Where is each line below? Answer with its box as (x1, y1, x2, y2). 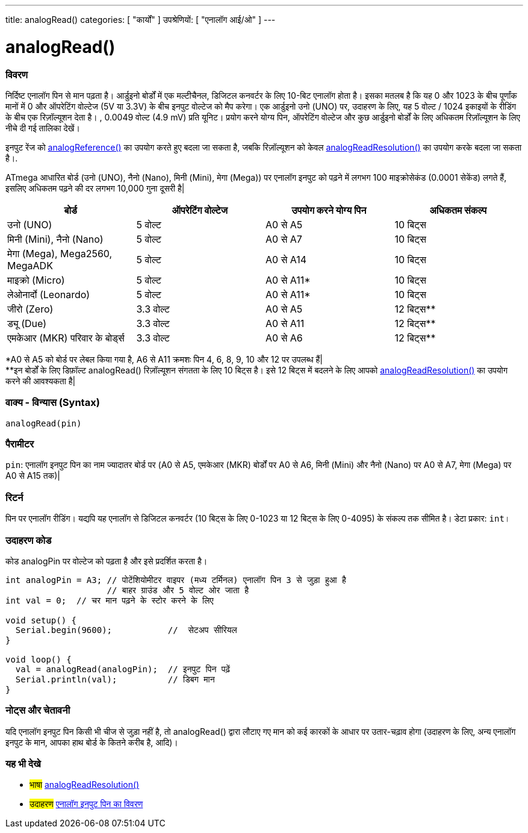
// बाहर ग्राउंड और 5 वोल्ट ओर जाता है (107, 585, 249, 595)
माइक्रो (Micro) (7, 273, 65, 286)
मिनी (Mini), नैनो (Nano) (7, 232, 104, 245)
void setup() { (5, 615, 77, 625)
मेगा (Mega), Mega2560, (7, 247, 113, 260)
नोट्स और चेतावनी (5, 704, 70, 717)
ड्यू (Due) (7, 317, 47, 329)
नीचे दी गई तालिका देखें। (5, 122, 80, 133)
